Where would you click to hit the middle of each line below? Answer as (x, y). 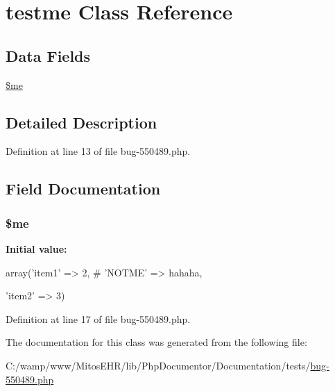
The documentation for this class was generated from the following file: (156, 342)
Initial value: (36, 248)
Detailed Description (81, 122)
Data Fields (48, 55)
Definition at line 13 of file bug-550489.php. (98, 151)
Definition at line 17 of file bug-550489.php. (98, 318)
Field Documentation (83, 189)
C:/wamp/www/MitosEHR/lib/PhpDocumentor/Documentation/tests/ (158, 365)
